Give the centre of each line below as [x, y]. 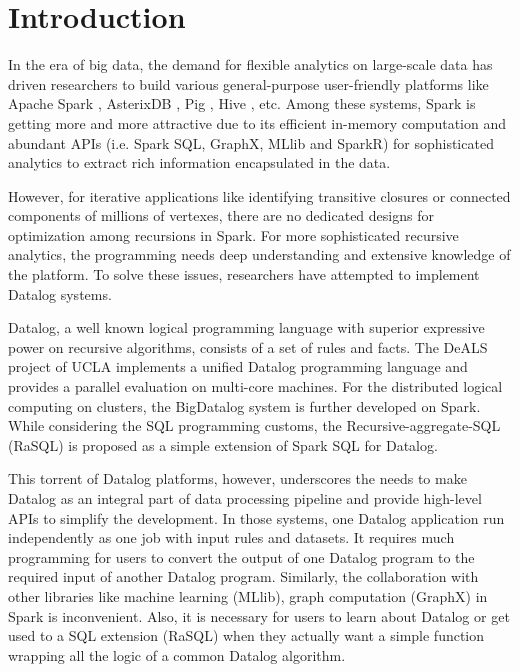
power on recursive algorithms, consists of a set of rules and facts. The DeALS [248, 346]
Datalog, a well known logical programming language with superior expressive [246, 327]
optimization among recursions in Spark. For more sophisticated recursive [233, 234]
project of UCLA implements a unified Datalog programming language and [238, 366]
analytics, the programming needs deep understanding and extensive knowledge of [259, 254]
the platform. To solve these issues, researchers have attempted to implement [244, 274]
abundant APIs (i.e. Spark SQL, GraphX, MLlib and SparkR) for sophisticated [251, 142]
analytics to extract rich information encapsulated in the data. [199, 162]
